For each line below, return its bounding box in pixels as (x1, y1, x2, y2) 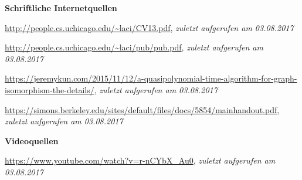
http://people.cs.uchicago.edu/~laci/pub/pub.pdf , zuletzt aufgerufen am (5, 41, 263, 53)
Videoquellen (5, 134, 59, 147)
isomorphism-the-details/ (5, 83, 94, 96)
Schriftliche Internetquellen (5, 2, 117, 13)
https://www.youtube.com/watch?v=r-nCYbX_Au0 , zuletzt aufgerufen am (5, 154, 276, 167)
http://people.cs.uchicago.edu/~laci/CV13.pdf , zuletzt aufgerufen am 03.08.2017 (5, 21, 294, 33)
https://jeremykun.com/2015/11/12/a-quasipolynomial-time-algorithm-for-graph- (5, 72, 297, 84)
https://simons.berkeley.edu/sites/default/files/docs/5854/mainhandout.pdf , (5, 103, 280, 116)
